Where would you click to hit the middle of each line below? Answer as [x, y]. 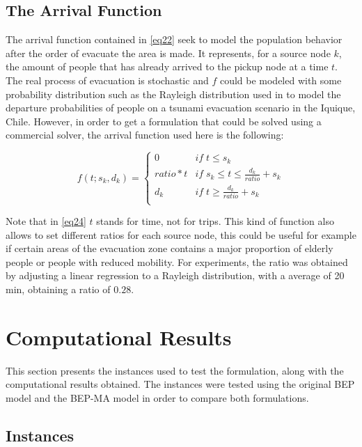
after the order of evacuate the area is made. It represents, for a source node [168, 53]
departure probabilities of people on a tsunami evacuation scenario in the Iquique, [181, 108]
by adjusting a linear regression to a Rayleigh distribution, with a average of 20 [175, 275]
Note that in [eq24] [46, 221]
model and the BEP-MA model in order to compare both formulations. [157, 397]
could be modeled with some [281, 80]
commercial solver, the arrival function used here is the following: [145, 135]
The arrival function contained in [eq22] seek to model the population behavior [174, 39]
